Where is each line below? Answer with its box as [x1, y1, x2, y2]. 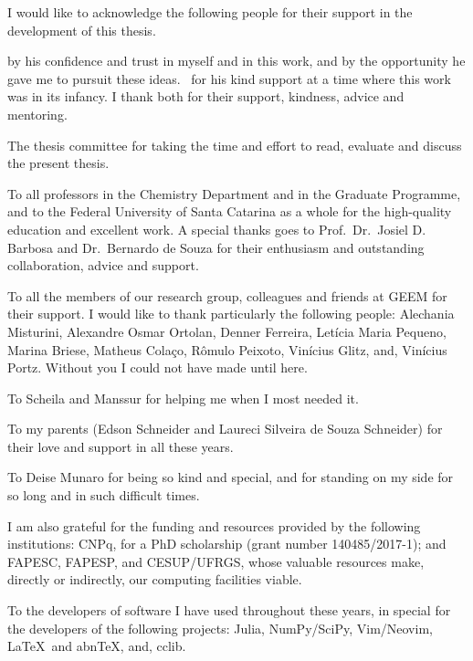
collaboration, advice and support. [7, 256, 199, 275]
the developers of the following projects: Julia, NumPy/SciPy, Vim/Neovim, [7, 618, 433, 637]
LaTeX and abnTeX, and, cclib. [7, 636, 186, 656]
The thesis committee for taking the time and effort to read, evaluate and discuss [7, 135, 462, 154]
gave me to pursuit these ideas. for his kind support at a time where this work [7, 68, 451, 88]
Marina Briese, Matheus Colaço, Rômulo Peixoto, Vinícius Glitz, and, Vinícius [7, 340, 447, 359]
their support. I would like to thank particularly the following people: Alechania [7, 304, 455, 323]
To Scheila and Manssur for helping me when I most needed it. [7, 388, 359, 407]
